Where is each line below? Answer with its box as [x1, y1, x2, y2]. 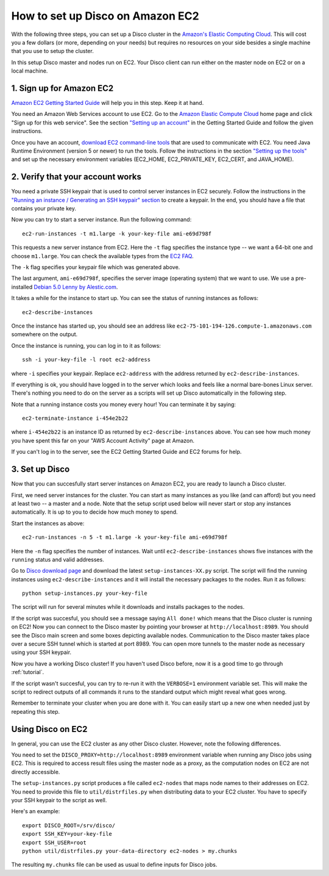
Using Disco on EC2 [11, 723, 88, 734]
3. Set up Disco [11, 464, 70, 475]
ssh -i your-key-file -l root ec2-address [22, 356, 151, 363]
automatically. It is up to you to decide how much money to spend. [11, 508, 178, 515]
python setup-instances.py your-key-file [22, 590, 147, 597]
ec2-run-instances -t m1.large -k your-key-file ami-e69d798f [22, 230, 212, 237]
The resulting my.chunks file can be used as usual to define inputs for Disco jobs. [11, 861, 218, 869]
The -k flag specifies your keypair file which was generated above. [11, 264, 180, 271]
